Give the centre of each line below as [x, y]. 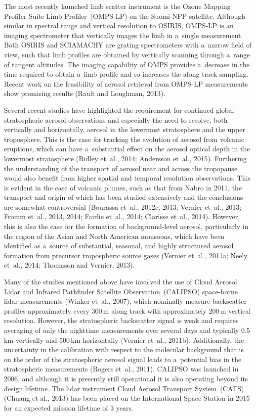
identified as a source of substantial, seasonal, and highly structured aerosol [119, 246]
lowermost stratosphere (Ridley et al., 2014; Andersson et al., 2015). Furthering [126, 158]
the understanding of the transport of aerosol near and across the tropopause [121, 168]
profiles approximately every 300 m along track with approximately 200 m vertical [128, 310]
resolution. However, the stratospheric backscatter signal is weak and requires [121, 320]
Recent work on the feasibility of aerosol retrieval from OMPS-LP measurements [126, 83]
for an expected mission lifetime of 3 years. [69, 407]
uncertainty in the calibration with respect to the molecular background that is [124, 349]
